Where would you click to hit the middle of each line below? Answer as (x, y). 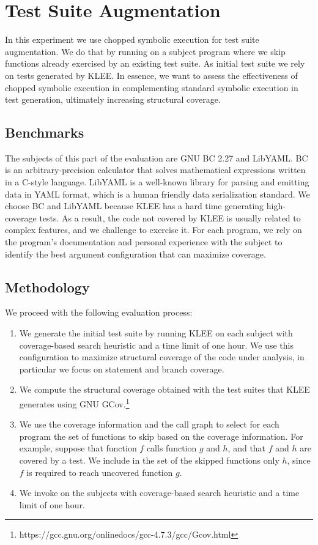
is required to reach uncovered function (100, 472)
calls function (172, 448)
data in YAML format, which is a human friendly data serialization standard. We (157, 194)
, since (299, 460)
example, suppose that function (78, 448)
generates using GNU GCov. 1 (74, 403)
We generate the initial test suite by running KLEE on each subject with (156, 333)
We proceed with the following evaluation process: (99, 312)
